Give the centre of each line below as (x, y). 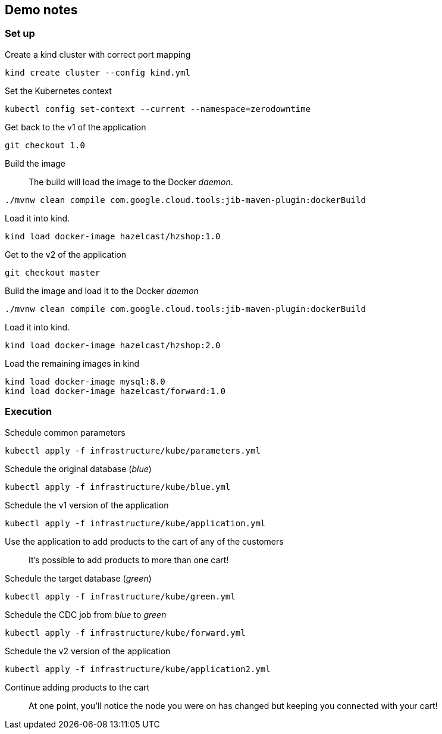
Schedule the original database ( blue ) (78, 468)
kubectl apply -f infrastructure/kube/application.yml (135, 523)
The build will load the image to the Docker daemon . (131, 182)
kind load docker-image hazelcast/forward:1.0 (115, 391)
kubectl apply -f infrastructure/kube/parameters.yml (133, 450)
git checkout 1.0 (45, 145)
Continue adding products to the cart (77, 687)
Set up (20, 34)
